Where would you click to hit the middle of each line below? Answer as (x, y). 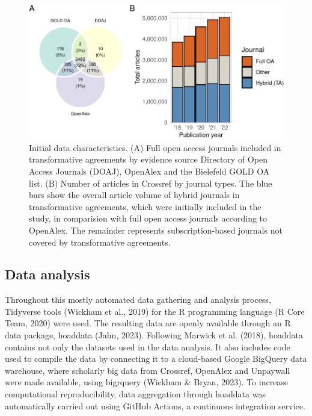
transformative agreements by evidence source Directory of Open (148, 159)
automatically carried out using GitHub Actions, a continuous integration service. (155, 405)
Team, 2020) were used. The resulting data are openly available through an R (148, 323)
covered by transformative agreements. (100, 242)
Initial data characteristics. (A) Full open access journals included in (155, 147)
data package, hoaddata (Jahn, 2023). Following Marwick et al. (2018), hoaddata (154, 335)
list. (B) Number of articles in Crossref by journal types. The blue (151, 183)
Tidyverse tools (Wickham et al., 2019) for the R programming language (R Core (155, 311)
